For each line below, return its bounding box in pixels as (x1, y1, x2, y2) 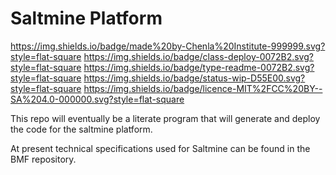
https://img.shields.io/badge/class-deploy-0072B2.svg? (83, 50, 314, 62)
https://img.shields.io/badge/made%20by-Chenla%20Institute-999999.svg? (10, 40, 326, 52)
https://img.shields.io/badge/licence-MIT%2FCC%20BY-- (83, 82, 323, 94)
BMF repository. (10, 153, 77, 165)
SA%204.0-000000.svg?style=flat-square (10, 93, 185, 105)
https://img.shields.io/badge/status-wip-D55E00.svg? (83, 72, 306, 84)
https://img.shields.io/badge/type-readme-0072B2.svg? (83, 61, 315, 73)
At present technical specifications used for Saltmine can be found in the (10, 142, 311, 154)
